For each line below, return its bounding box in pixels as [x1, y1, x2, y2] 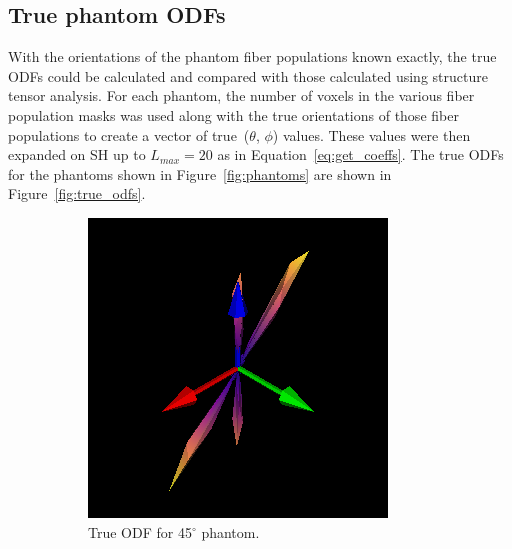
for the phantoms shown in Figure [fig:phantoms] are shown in [8, 163, 392, 184]
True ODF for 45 [88, 521, 192, 542]
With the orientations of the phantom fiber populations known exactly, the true [8, 46, 497, 67]
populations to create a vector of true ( [8, 124, 250, 145]
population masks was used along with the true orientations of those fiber [8, 104, 459, 125]
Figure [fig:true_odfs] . [8, 183, 146, 204]
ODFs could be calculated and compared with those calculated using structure [8, 65, 488, 86]
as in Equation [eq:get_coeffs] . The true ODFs [217, 144, 504, 165]
